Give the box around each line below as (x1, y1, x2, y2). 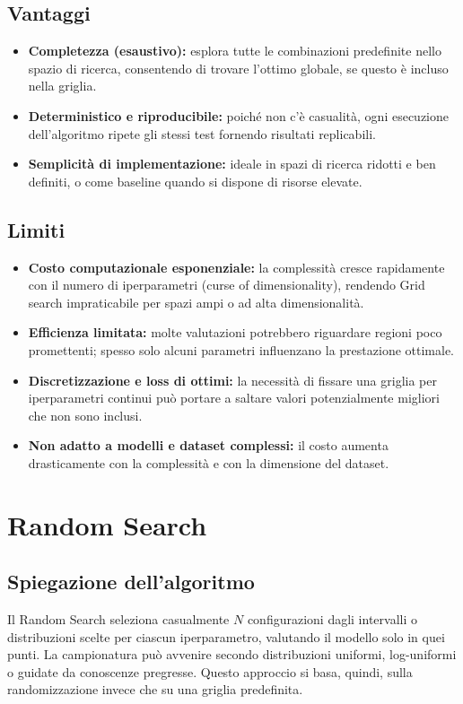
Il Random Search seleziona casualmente (7, 610, 230, 629)
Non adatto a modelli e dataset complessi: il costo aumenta (28, 436, 389, 455)
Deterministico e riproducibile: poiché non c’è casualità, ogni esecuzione (28, 106, 450, 125)
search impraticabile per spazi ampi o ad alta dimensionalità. (28, 292, 364, 311)
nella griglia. (28, 76, 97, 95)
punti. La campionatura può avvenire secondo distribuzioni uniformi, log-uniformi (7, 645, 457, 664)
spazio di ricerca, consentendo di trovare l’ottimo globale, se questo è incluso (28, 58, 449, 77)
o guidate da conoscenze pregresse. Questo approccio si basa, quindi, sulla (7, 662, 413, 681)
